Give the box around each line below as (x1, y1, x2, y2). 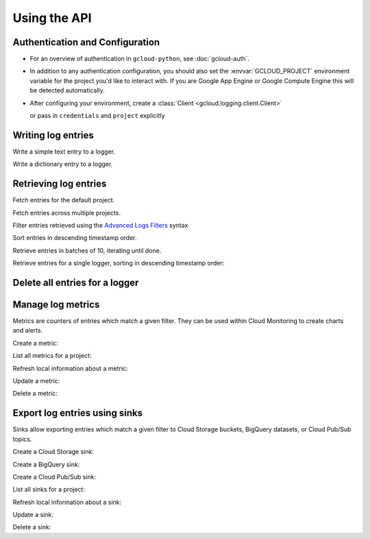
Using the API (12, 10, 92, 25)
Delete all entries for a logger (12, 276, 139, 288)
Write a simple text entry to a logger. (12, 147, 116, 156)
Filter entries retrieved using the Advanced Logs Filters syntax (12, 221, 188, 229)
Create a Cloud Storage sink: (12, 448, 94, 456)
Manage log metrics (12, 299, 100, 310)
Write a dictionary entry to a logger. (12, 160, 113, 168)
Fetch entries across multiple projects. (12, 208, 121, 217)
